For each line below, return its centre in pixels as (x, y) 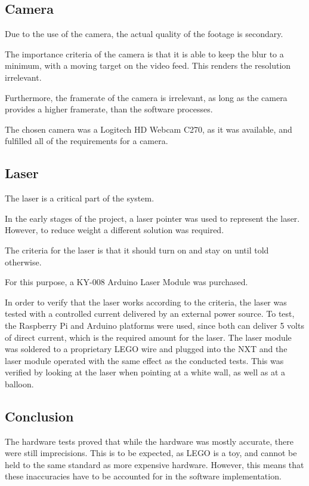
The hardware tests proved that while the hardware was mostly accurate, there (149, 441)
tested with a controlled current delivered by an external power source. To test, (150, 314)
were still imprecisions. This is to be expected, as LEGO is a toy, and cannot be (151, 453)
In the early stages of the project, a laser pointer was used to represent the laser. (152, 218)
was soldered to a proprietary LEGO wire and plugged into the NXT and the (146, 349)
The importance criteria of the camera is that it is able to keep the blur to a (144, 54)
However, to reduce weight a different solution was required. (115, 230)
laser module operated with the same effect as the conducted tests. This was (144, 360)
